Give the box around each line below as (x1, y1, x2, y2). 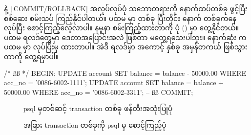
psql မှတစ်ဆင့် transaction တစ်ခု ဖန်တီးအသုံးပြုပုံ (23, 103, 173, 113)
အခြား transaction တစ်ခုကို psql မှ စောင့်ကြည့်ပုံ (23, 120, 167, 130)
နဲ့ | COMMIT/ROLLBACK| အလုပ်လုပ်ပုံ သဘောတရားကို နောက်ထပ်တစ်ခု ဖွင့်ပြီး (4, 3, 248, 13)
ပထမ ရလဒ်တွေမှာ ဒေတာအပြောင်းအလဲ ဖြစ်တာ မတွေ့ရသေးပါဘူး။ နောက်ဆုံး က (4, 32, 247, 42)
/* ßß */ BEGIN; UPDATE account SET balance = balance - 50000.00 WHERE (4, 67, 247, 78)
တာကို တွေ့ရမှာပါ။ (4, 51, 59, 62)
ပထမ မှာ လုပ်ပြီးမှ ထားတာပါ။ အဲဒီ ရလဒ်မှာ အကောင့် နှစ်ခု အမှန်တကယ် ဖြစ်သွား (4, 42, 248, 52)
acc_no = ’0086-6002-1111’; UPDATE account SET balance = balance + (4, 77, 224, 88)
